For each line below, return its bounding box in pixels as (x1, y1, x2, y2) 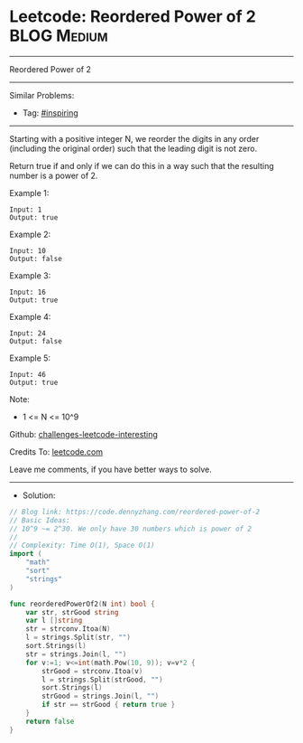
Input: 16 (9, 287, 47, 296)
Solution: (22, 490, 56, 501)
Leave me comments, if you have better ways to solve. (9, 464, 212, 475)
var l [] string (25, 616, 83, 625)
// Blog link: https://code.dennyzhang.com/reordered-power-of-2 (9, 507, 260, 516)
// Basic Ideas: (9, 515, 70, 525)
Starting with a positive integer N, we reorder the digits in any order (9, 133, 260, 144)
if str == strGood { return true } (41, 701, 176, 710)
